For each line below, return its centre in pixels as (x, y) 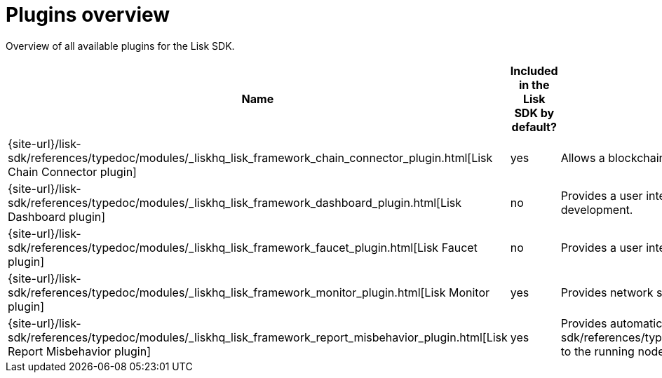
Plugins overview (88, 15)
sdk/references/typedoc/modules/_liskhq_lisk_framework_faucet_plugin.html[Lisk (223, 247)
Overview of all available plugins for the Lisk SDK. (120, 46)
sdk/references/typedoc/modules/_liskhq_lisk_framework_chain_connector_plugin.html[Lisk (250, 157)
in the (534, 85)
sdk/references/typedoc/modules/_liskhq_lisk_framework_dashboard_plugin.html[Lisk (235, 202)
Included (534, 70)
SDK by (534, 113)
